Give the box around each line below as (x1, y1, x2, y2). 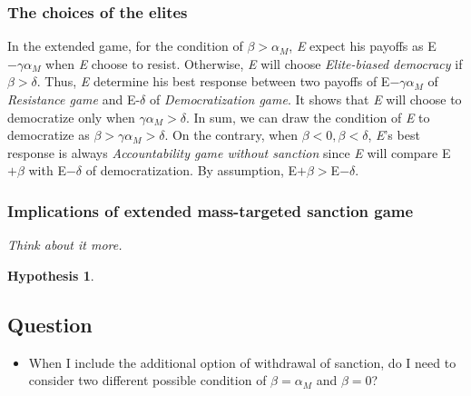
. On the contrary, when (164, 125, 299, 144)
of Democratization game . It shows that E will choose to (149, 90, 462, 108)
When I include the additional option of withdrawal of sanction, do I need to (28, 352, 456, 371)
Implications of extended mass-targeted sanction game (7, 199, 414, 222)
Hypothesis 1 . (7, 265, 94, 284)
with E (28, 161, 66, 180)
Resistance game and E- (7, 90, 141, 108)
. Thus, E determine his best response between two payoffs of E (36, 72, 390, 91)
